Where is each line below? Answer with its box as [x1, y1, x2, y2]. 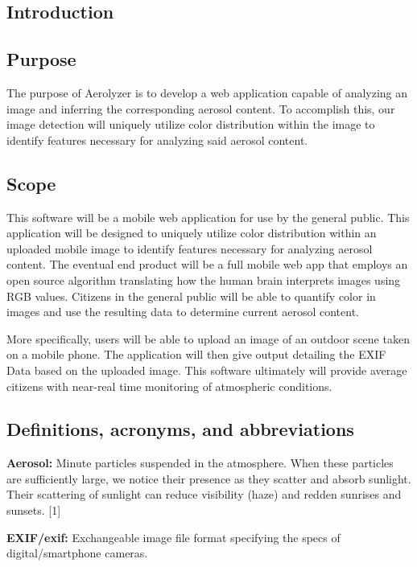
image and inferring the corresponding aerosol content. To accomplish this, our [6, 100, 395, 117]
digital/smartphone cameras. [6, 544, 148, 561]
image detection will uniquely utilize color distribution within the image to [6, 116, 375, 133]
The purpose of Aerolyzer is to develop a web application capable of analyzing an [6, 84, 408, 101]
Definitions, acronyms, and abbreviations [6, 417, 354, 442]
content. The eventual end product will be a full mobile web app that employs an [6, 256, 408, 273]
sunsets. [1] [6, 502, 61, 519]
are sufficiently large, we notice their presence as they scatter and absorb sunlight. [6, 470, 411, 487]
